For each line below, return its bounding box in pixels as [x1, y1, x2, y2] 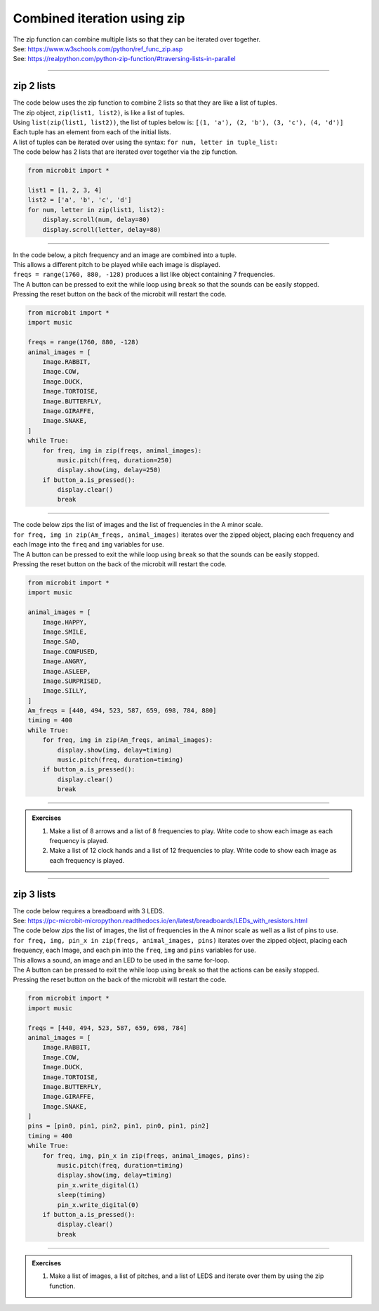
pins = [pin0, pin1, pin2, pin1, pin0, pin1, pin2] [27, 1122, 210, 1130]
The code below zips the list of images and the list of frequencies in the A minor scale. [13, 521, 263, 529]
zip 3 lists [13, 888, 56, 900]
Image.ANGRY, [42, 658, 88, 665]
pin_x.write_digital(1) [57, 1181, 140, 1189]
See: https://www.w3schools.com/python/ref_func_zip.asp [13, 44, 183, 53]
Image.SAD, [42, 638, 80, 646]
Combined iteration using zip [13, 11, 185, 26]
